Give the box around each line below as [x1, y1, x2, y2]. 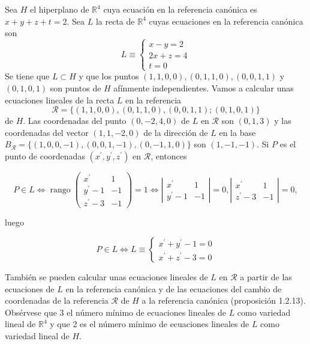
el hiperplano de [29, 3, 89, 15]
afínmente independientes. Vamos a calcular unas [113, 81, 294, 94]
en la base [219, 126, 256, 138]
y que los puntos [79, 70, 139, 82]
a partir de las [240, 270, 292, 283]
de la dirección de [143, 126, 208, 138]
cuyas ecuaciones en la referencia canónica [149, 14, 303, 27]
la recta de [95, 14, 135, 27]
